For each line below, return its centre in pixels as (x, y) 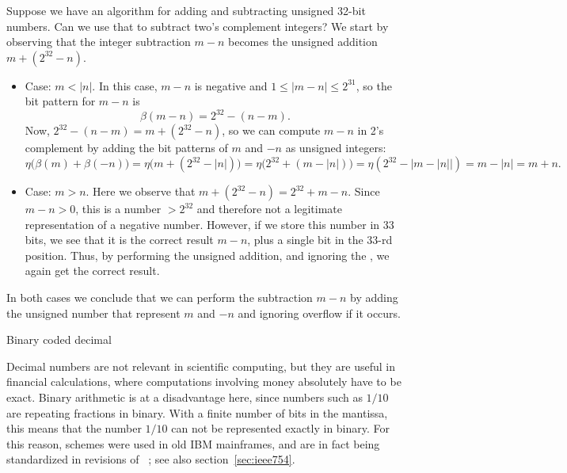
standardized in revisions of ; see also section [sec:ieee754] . (151, 459)
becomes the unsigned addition (303, 42)
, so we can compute (271, 130)
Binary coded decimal (59, 339)
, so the (374, 85)
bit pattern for (60, 101)
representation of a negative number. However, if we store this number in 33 (209, 224)
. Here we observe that (141, 191)
